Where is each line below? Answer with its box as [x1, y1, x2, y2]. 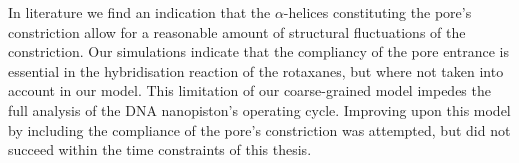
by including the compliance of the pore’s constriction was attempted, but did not [8, 119, 511, 140]
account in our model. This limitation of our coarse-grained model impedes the [8, 80, 491, 101]
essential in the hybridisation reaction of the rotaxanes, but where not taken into [8, 60, 504, 81]
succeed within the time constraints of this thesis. [8, 139, 312, 160]
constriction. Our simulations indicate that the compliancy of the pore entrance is [8, 41, 509, 62]
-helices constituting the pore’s [283, 2, 472, 22]
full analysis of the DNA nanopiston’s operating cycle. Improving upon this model [8, 99, 511, 120]
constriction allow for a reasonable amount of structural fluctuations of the [8, 21, 466, 42]
